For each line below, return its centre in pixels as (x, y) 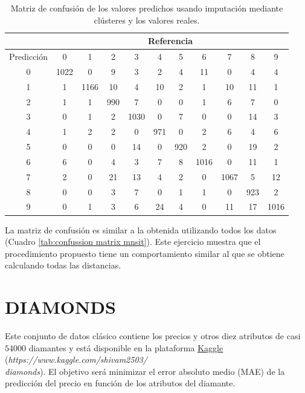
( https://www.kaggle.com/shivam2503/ (76, 359)
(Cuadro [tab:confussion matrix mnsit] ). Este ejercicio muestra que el (133, 242)
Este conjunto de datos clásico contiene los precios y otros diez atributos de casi (153, 336)
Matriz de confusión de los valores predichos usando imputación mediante (147, 8)
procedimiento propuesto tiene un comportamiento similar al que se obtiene (145, 253)
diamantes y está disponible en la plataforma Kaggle (126, 347)
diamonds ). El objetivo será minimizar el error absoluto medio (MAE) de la (145, 371)
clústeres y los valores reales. (147, 20)
